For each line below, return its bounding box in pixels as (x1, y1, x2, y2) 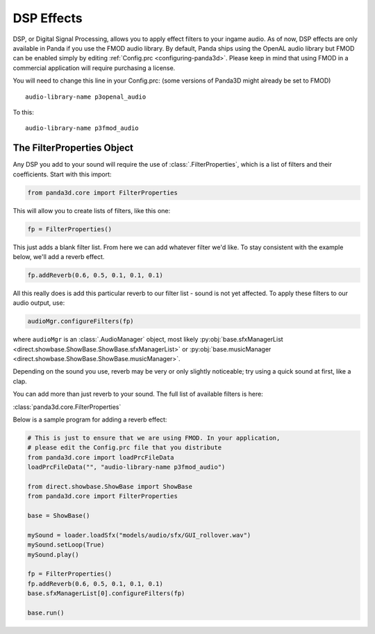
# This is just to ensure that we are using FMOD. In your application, (27, 434, 281, 442)
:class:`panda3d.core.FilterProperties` (12, 403, 122, 411)
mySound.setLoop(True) (27, 541, 105, 549)
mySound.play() (27, 551, 79, 558)
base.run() (27, 608, 65, 617)
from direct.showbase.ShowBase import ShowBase (27, 483, 192, 490)
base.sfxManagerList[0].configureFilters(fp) (27, 590, 185, 597)
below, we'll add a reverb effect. (12, 252, 105, 260)
